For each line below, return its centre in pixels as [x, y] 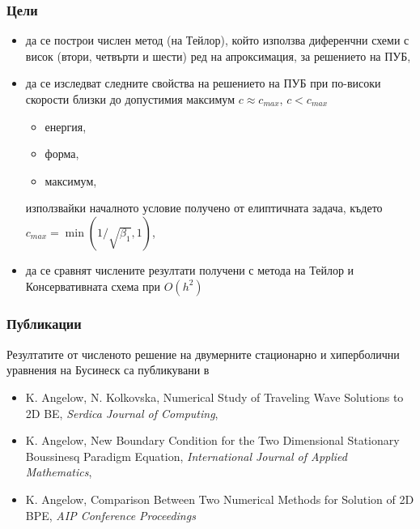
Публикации [44, 324]
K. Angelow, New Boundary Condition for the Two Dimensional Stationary [212, 440]
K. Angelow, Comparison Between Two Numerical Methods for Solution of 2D [220, 499]
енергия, [66, 126]
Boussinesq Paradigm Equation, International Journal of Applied [186, 456]
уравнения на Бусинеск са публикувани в [108, 370]
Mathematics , [59, 472]
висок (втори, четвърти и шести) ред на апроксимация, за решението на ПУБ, [218, 55]
